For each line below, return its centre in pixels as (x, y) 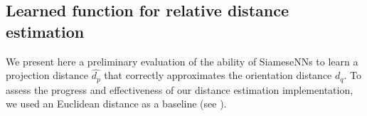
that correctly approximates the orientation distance (218, 75)
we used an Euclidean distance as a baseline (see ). (116, 104)
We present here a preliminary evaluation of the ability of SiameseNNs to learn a (182, 61)
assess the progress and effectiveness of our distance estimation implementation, (180, 89)
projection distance (47, 75)
